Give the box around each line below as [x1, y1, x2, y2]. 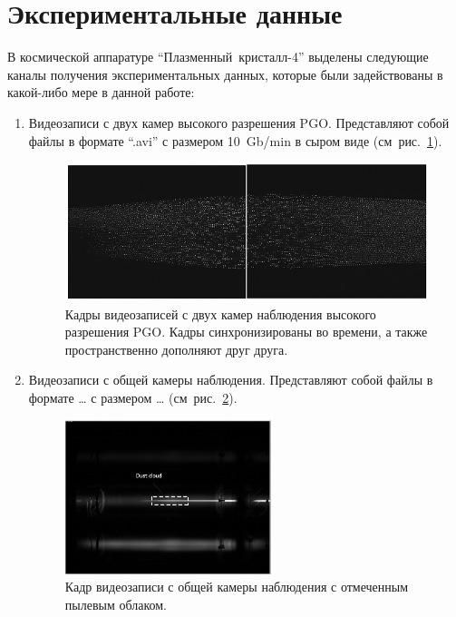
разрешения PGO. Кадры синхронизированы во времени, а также [64, 322, 428, 341]
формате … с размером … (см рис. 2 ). [28, 388, 238, 407]
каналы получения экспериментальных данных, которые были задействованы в [7, 64, 443, 83]
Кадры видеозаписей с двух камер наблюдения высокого [64, 304, 376, 323]
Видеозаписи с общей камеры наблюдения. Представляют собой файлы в [28, 370, 433, 389]
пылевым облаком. [64, 594, 167, 613]
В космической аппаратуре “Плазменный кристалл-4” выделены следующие [7, 47, 429, 66]
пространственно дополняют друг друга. [64, 339, 288, 358]
